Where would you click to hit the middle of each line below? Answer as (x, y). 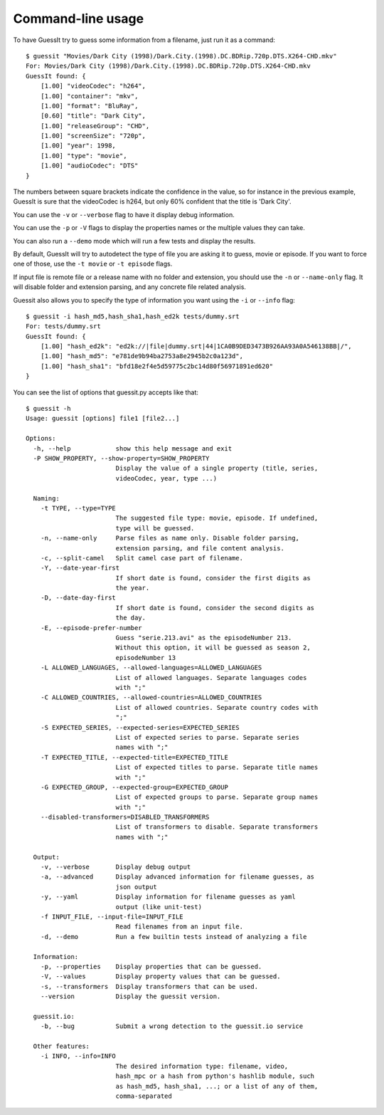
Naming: (46, 498)
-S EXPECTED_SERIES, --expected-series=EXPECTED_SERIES (140, 727)
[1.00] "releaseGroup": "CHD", (95, 126)
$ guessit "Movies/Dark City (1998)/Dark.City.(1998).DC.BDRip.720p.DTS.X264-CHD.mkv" (181, 56)
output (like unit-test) (159, 907)
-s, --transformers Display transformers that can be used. (149, 986)
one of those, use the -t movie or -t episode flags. (93, 264)
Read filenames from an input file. (179, 927)
